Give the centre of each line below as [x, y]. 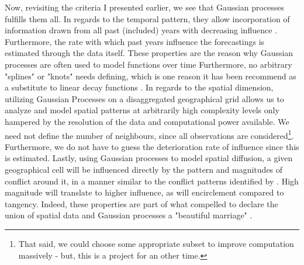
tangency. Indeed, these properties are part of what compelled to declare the [141, 203]
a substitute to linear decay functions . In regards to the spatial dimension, [139, 87]
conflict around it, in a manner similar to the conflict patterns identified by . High [152, 181]
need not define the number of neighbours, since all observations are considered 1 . [149, 134]
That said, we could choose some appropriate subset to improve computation [156, 243]
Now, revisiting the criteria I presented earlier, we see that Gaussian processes [145, 7]
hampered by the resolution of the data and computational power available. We [147, 121]
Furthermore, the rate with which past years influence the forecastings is [135, 41]
